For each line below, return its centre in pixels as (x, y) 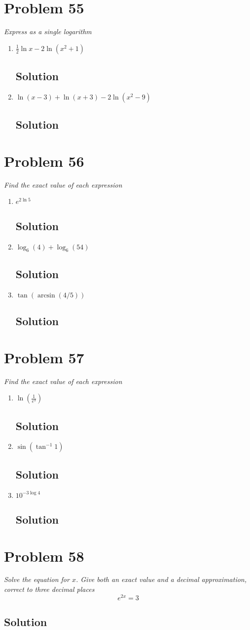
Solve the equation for (37, 579)
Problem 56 (44, 161)
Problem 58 (44, 556)
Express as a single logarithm (48, 31)
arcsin (46, 295)
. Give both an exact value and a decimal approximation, (161, 579)
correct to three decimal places (49, 589)
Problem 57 (44, 357)
